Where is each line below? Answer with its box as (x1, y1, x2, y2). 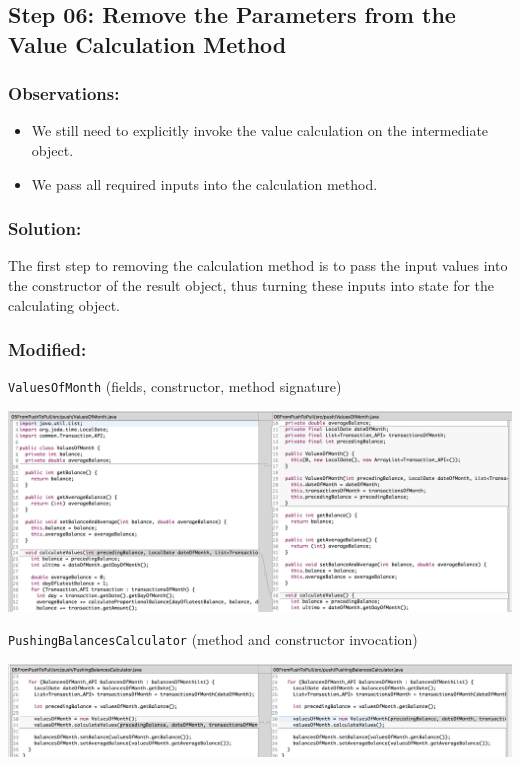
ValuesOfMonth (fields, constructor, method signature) (8, 376, 342, 397)
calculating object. (8, 294, 121, 315)
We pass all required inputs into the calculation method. (31, 173, 378, 194)
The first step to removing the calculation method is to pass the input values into (8, 255, 508, 276)
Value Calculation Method (8, 28, 287, 59)
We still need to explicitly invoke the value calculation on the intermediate (31, 120, 489, 141)
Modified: (8, 337, 87, 362)
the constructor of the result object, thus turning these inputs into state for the (8, 274, 495, 295)
